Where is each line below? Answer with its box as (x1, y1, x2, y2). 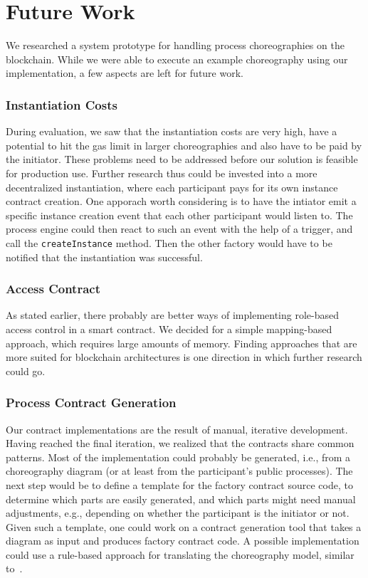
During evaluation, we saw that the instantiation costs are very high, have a (6, 124, 337, 139)
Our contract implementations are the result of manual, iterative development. (6, 421, 348, 436)
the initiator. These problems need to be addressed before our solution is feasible (6, 152, 358, 167)
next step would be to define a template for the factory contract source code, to (6, 477, 353, 492)
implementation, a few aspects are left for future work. (6, 65, 243, 80)
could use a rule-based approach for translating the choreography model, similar (6, 547, 354, 562)
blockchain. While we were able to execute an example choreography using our (6, 51, 348, 66)
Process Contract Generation (6, 394, 177, 411)
